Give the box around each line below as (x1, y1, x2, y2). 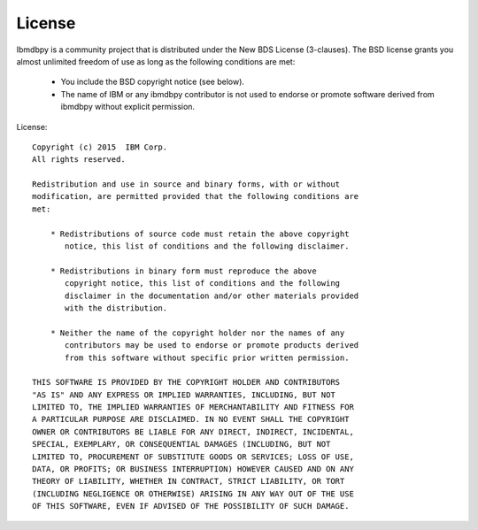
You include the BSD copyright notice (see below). (60, 76, 245, 88)
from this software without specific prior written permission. (65, 352, 350, 363)
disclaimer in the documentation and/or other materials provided (65, 290, 359, 301)
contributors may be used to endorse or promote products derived (65, 341, 359, 350)
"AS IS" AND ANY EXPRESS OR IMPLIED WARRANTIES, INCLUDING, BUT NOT (32, 389, 335, 400)
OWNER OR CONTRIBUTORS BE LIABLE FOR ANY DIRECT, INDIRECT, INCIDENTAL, (32, 426, 354, 437)
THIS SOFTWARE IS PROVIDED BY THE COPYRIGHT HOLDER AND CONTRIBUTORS (32, 377, 341, 388)
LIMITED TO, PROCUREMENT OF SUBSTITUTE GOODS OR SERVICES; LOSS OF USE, (32, 451, 354, 462)
